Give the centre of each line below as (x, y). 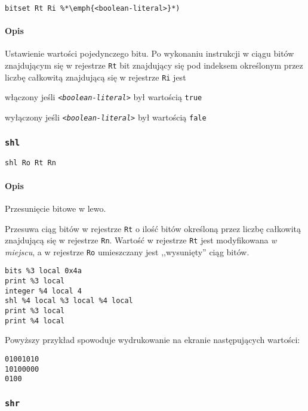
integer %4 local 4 (43, 291)
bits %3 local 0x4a (43, 271)
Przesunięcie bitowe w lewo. (56, 208)
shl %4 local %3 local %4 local (69, 301)
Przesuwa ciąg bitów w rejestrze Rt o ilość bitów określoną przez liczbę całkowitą (153, 228)
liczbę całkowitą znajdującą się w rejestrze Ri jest (96, 77)
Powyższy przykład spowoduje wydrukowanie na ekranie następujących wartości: (153, 340)
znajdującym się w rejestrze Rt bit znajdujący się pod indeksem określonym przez (154, 65)
